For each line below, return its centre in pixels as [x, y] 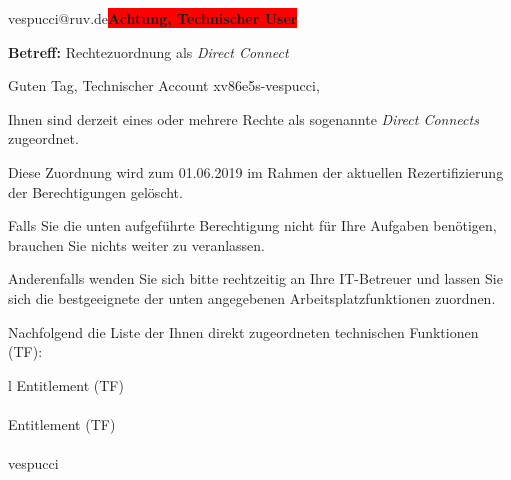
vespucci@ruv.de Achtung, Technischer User [153, 18]
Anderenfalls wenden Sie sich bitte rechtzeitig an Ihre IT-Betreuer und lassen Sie [255, 278]
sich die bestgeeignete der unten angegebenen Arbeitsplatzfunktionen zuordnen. [252, 297]
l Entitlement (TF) [66, 384]
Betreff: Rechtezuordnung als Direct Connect [148, 51]
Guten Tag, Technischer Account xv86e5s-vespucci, [164, 85]
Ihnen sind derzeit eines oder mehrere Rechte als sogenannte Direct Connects [243, 118]
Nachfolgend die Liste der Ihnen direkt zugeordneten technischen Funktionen [243, 331]
